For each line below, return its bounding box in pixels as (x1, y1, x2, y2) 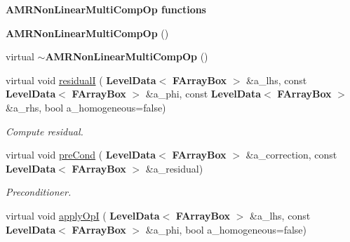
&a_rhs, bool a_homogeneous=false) (6, 100, 166, 114)
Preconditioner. (6, 184, 72, 199)
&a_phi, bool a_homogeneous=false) (145, 222, 307, 236)
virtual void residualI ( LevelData (6, 72, 156, 87)
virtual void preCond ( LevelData (6, 147, 156, 162)
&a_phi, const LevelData (145, 86, 262, 101)
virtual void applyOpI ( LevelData (6, 208, 160, 222)
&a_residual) (145, 161, 203, 175)
